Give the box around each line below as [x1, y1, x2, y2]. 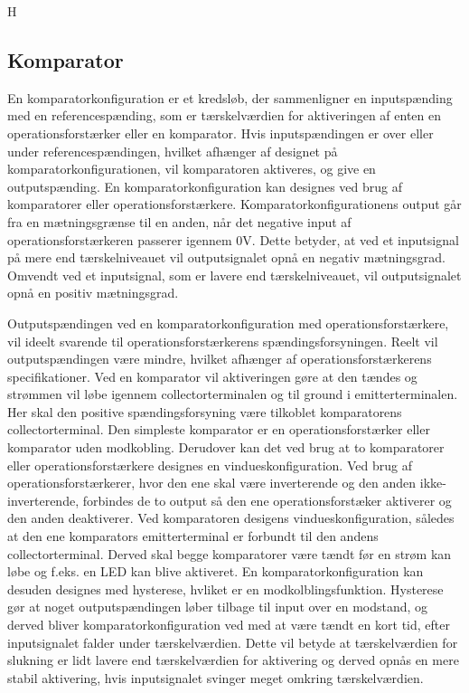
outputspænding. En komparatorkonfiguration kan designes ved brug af [7, 176, 403, 195]
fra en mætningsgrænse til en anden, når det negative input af [7, 212, 352, 231]
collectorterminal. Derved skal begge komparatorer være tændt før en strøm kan [7, 544, 452, 563]
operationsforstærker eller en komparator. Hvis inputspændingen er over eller [7, 123, 434, 142]
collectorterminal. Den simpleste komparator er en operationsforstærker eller [7, 420, 430, 439]
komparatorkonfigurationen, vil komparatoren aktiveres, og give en [7, 159, 376, 178]
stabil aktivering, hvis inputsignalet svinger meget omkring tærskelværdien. [7, 668, 424, 687]
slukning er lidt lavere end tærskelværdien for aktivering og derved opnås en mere [7, 650, 459, 669]
